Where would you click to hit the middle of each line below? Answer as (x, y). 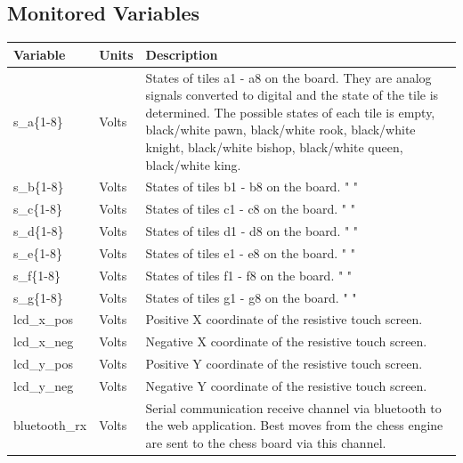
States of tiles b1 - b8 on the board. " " (252, 187)
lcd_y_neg (44, 385)
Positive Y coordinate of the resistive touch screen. (284, 364)
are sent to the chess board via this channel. (266, 442)
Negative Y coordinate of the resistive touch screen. (286, 385)
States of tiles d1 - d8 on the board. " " (252, 231)
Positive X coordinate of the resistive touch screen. (284, 319)
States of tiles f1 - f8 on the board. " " (249, 275)
